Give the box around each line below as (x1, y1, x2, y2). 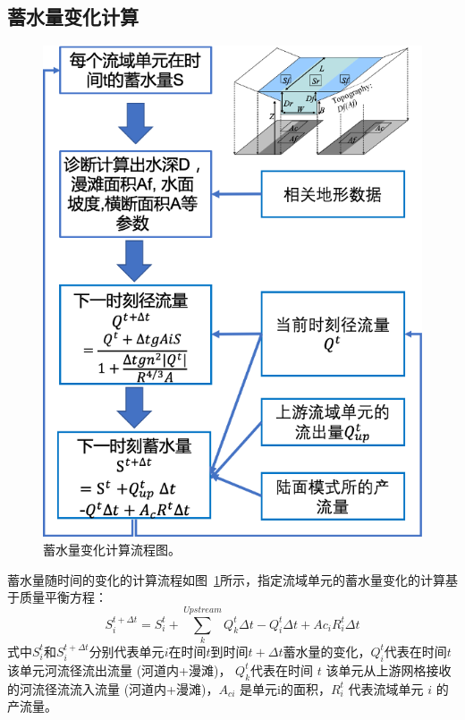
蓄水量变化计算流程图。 (43, 540, 181, 559)
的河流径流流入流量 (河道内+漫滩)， (7, 679, 219, 698)
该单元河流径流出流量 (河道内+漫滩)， (7, 660, 232, 679)
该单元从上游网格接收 (325, 660, 452, 679)
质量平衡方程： (19, 588, 107, 606)
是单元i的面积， (240, 679, 331, 698)
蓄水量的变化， (283, 641, 371, 660)
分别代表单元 (89, 641, 165, 660)
